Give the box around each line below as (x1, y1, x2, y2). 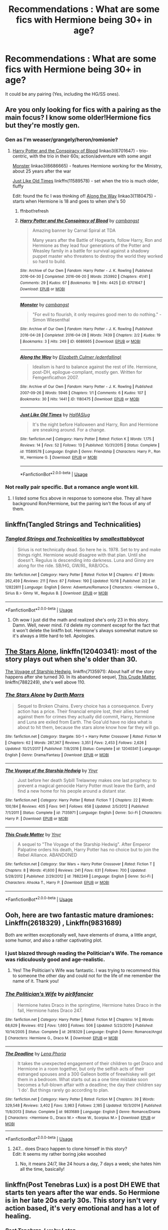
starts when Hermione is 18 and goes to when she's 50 (12, 198, 126, 204)
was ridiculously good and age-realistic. (5, 956, 105, 963)
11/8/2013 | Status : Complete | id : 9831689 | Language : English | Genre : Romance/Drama (5, 1109, 161, 1114)
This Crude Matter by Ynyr (5, 832, 61, 838)
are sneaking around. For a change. (32, 427, 106, 433)
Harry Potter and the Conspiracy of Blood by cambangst (19, 217, 139, 224)
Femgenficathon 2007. (32, 375, 79, 381)
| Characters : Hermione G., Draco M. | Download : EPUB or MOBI (5, 1035, 118, 1040)
